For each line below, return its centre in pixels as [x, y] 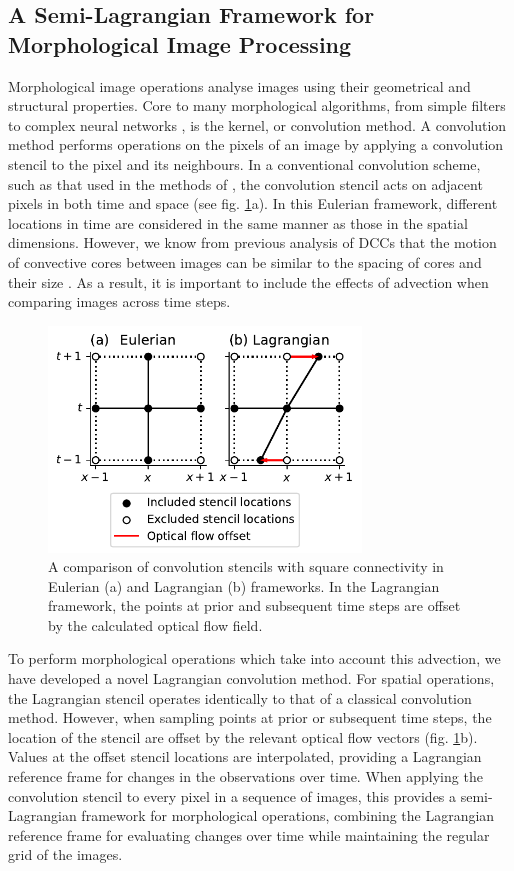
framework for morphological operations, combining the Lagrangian [288, 815]
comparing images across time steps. [119, 301]
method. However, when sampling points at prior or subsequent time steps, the [250, 717]
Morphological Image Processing [180, 43]
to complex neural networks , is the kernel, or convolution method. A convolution [257, 124]
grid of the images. [65, 854]
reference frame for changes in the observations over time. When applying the [245, 776]
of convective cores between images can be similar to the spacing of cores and [245, 261]
